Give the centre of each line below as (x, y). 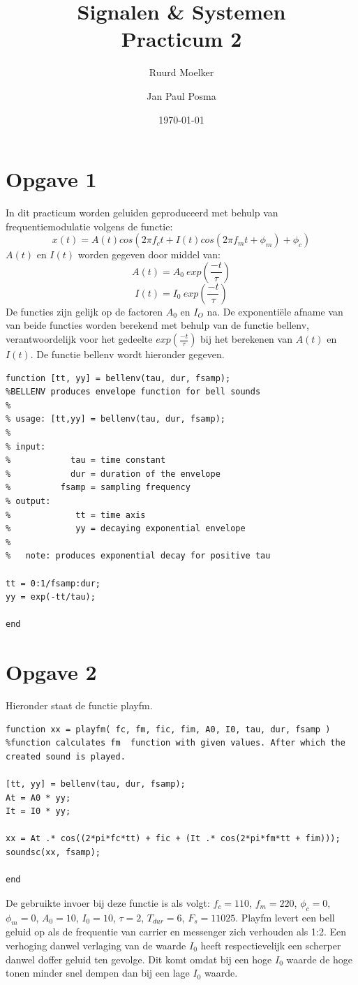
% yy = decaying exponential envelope (126, 529)
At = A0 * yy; (38, 798)
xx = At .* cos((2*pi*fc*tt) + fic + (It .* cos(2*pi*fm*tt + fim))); (173, 839)
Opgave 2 (51, 672)
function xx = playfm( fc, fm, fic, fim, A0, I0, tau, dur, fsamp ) (168, 729)
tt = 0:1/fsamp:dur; (53, 583)
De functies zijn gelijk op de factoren (84, 311)
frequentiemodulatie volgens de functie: (89, 226)
